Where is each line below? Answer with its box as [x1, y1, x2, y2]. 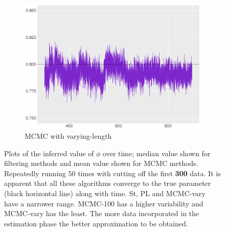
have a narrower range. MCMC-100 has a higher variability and [4, 198, 204, 208]
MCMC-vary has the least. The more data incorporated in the [4, 208, 199, 219]
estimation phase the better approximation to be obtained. [4, 218, 188, 228]
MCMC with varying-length [25, 131, 112, 141]
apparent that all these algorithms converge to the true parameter [4, 178, 211, 188]
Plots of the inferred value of [4, 147, 94, 158]
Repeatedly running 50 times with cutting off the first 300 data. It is [4, 167, 221, 178]
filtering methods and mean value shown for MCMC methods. [4, 158, 198, 168]
